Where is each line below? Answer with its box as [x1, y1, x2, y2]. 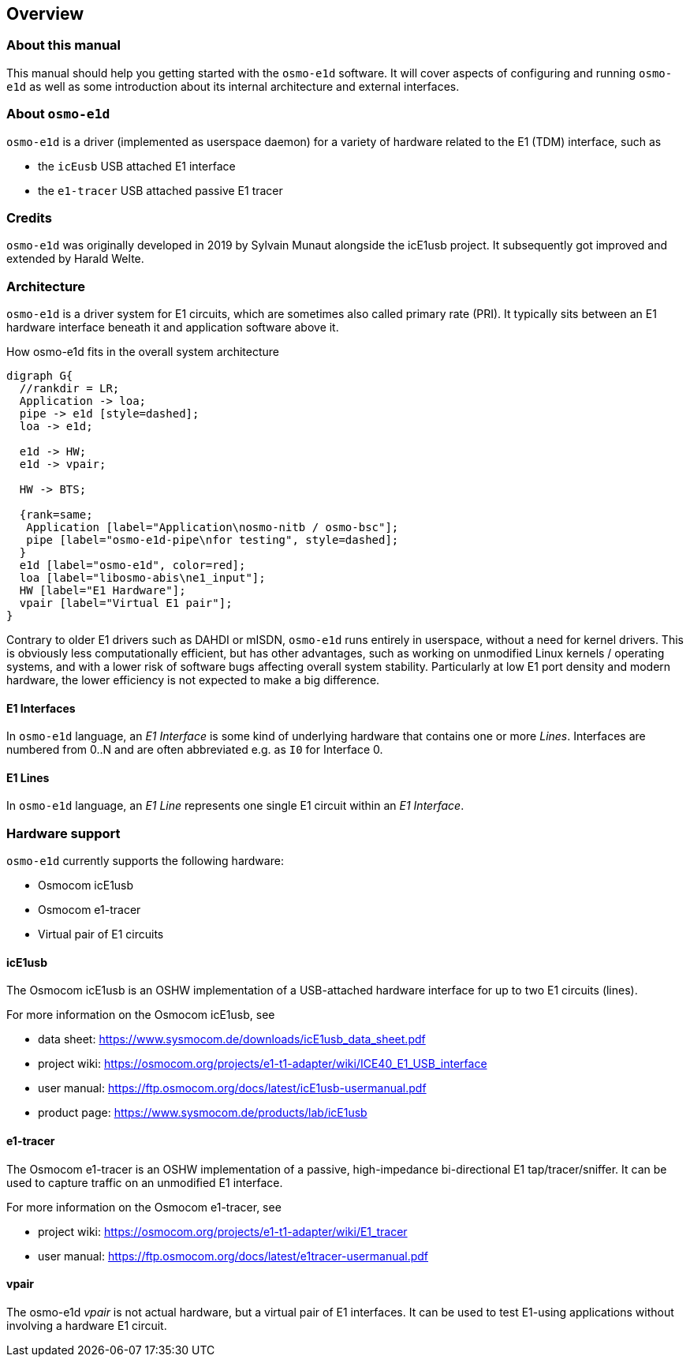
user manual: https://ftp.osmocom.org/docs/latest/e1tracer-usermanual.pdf [38, 1249, 429, 1263]
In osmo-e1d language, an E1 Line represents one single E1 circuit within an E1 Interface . [6, 799, 464, 813]
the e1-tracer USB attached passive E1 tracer [38, 183, 283, 197]
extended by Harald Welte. [6, 252, 144, 266]
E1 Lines [6, 770, 50, 784]
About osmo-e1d [6, 106, 110, 122]
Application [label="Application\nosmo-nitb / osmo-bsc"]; [26, 521, 399, 534]
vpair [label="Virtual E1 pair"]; [19, 597, 233, 610]
